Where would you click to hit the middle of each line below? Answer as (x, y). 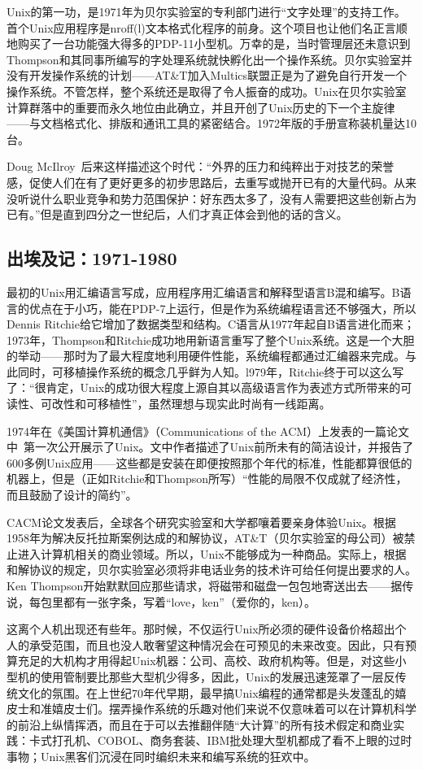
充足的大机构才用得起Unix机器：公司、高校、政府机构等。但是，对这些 (206, 661)
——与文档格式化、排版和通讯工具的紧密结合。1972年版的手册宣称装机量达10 (211, 123)
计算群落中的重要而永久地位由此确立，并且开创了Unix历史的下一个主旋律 (201, 107)
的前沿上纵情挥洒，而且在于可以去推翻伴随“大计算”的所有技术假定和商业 (200, 724)
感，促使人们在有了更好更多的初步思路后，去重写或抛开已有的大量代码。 (200, 182)
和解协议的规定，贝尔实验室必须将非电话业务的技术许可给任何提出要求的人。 (211, 570)
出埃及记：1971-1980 (92, 258)
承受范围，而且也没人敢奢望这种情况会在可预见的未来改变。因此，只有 (217, 644)
